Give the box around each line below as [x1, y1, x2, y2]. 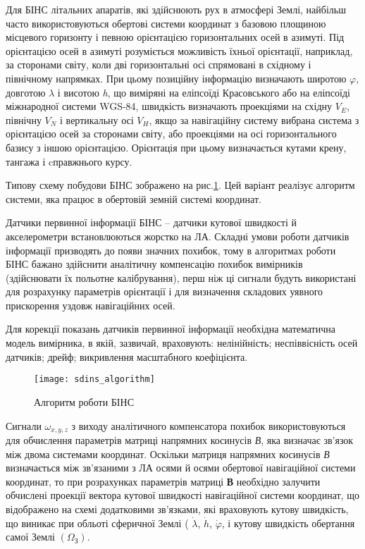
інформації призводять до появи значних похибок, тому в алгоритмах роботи [6, 242, 336, 257]
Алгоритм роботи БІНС [34, 394, 134, 409]
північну [6, 112, 42, 127]
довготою [6, 85, 46, 99]
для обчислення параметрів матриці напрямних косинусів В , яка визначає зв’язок [6, 432, 354, 447]
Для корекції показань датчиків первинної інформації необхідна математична [6, 321, 335, 336]
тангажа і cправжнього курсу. [6, 154, 132, 168]
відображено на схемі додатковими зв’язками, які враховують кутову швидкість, [6, 501, 349, 516]
